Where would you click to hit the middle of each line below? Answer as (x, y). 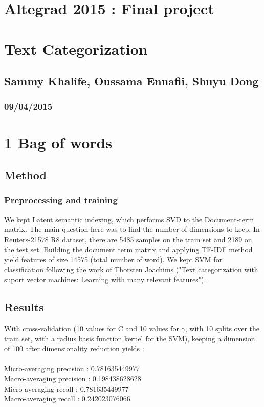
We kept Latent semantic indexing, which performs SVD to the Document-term (129, 219)
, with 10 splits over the (222, 328)
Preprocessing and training (61, 200)
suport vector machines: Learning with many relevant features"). (105, 279)
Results (24, 307)
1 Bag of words (58, 142)
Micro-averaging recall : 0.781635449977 (67, 388)
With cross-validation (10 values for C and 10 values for (92, 328)
